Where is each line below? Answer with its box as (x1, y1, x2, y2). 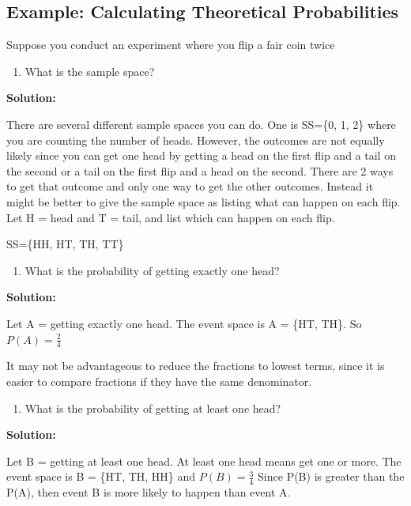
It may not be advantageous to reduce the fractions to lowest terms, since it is (6, 357, 385, 374)
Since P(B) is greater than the (258, 468, 405, 485)
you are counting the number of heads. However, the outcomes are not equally (6, 131, 385, 148)
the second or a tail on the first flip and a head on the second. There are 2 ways (6, 162, 394, 179)
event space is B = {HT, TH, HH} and (6, 468, 196, 485)
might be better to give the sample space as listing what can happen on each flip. (6, 193, 401, 210)
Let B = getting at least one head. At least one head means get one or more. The (6, 452, 402, 469)
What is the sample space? (25, 62, 155, 79)
